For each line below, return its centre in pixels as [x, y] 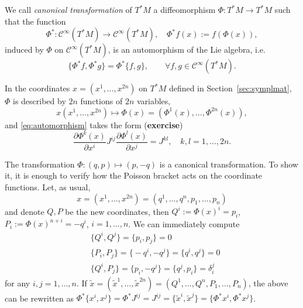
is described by [39, 101]
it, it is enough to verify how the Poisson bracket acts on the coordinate [134, 175]
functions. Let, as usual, [48, 187]
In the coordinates [37, 88]
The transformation [40, 164]
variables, [154, 101]
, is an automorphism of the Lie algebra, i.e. [187, 49]
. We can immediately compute [184, 223]
